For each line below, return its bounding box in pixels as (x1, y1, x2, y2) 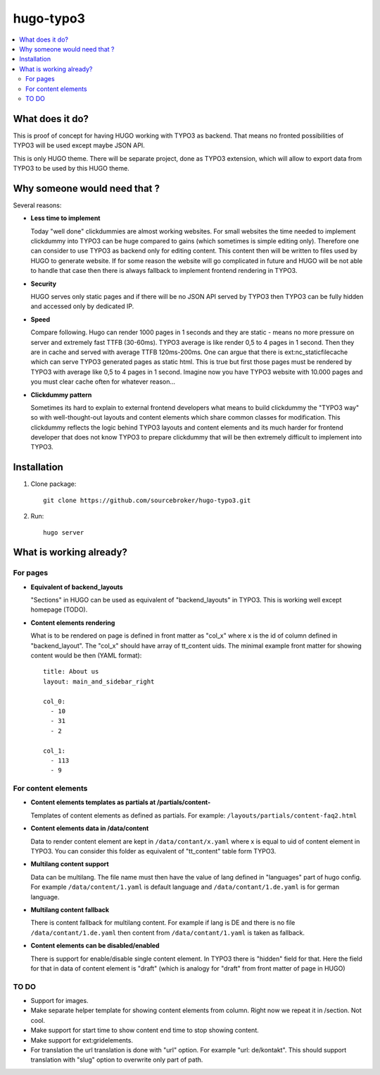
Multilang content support (30, 860, 109, 868)
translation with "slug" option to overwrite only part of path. (30, 1055, 203, 1064)
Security (30, 279, 56, 288)
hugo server (43, 528, 84, 536)
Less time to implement (30, 214, 101, 222)
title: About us (43, 667, 99, 676)
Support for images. (30, 997, 89, 1005)
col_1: (43, 746, 66, 755)
